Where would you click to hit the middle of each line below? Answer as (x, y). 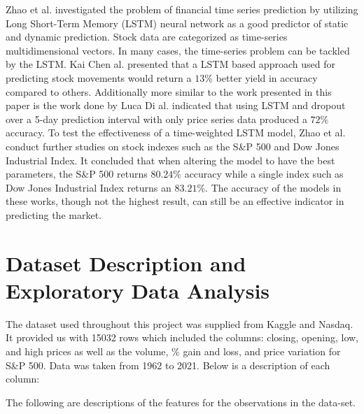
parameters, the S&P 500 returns (77, 174)
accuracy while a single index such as (264, 174)
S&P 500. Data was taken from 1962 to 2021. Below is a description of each (168, 365)
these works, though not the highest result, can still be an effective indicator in (175, 201)
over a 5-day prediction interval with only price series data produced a (156, 119)
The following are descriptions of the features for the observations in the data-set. (181, 402)
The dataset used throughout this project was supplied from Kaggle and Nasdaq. (180, 323)
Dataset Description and (126, 263)
